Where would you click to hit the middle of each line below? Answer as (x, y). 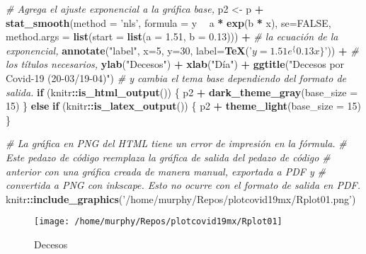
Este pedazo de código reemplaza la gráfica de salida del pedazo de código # (168, 157)
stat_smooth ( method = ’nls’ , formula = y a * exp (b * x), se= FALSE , (168, 22)
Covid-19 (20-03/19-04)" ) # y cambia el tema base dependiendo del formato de (176, 77)
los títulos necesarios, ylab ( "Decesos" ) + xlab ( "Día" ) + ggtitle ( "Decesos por (175, 64)
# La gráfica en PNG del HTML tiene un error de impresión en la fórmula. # (176, 143)
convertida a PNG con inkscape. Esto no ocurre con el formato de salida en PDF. (183, 185)
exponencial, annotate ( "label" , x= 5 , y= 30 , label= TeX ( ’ (129, 50)
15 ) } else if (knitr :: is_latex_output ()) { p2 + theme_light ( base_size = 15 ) (184, 106)
